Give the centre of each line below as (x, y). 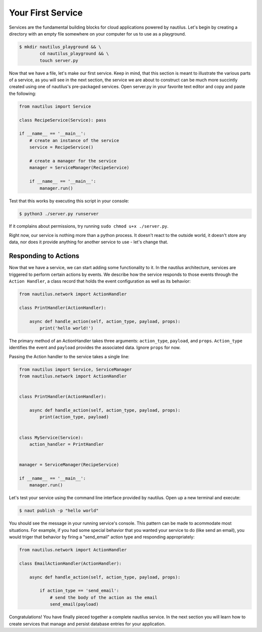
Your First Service (46, 13)
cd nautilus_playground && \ (74, 54)
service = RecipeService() (62, 147)
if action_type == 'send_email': (79, 591)
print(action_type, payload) (74, 417)
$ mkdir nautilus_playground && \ (60, 47)
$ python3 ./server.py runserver (59, 214)
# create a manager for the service (73, 161)
